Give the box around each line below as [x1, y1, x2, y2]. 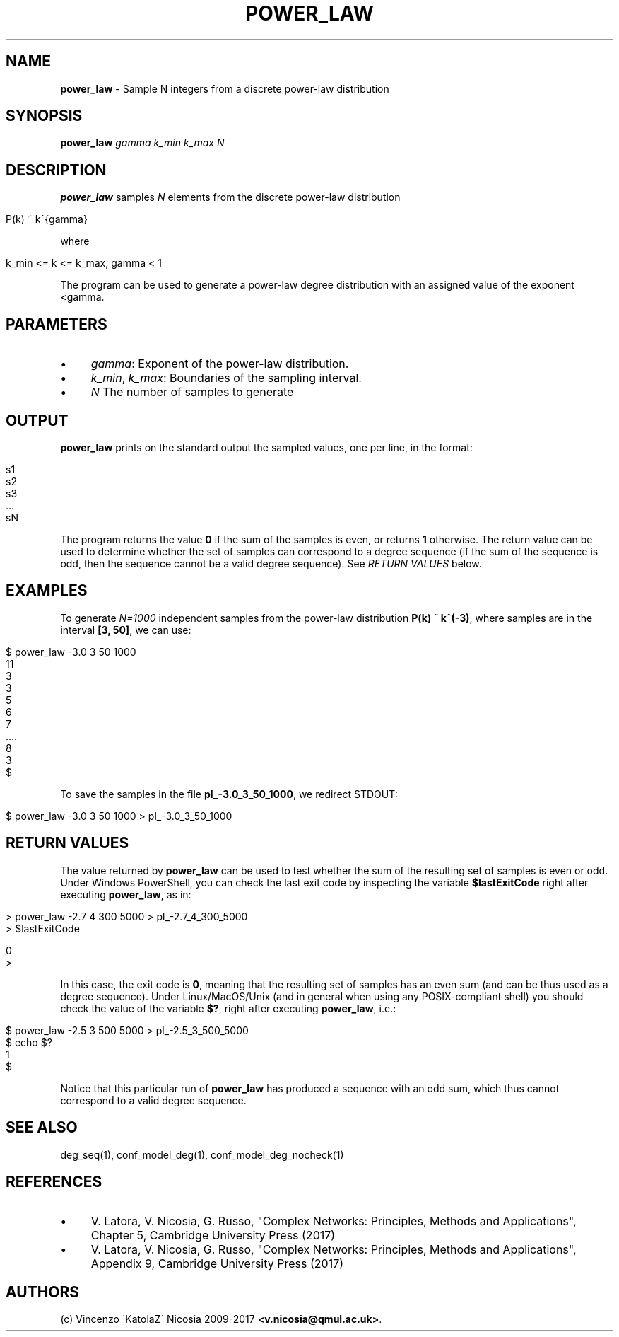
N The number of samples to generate [90, 385, 294, 400]
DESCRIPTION [6, 161, 107, 179]
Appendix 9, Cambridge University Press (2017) [90, 1256, 344, 1271]
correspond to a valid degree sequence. [60, 1094, 247, 1106]
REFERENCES [6, 1172, 102, 1191]
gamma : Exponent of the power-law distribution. [90, 357, 349, 371]
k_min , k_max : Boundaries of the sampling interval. [90, 371, 362, 386]
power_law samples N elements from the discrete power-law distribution [60, 191, 401, 204]
